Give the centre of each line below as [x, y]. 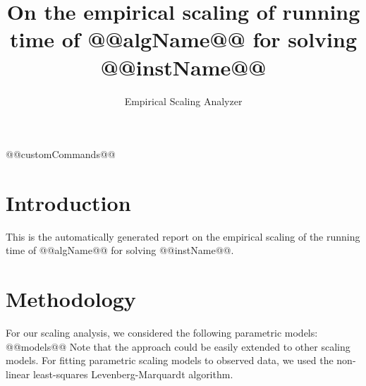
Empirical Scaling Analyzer [183, 101]
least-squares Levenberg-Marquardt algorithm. [133, 374]
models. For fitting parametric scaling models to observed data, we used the [170, 360]
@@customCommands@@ [61, 154]
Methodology [71, 299]
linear [18, 374]
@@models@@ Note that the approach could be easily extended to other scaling [178, 346]
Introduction [68, 202]
